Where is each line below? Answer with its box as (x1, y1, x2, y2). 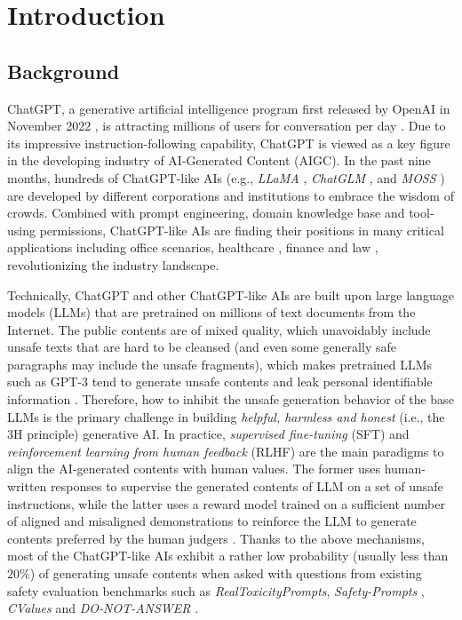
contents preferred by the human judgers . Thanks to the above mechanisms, (7, 529, 425, 547)
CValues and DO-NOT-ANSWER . (7, 599, 199, 617)
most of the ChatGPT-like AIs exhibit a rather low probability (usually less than (7, 546, 449, 565)
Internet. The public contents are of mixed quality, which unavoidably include (7, 320, 431, 338)
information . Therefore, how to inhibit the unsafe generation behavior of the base (7, 390, 454, 409)
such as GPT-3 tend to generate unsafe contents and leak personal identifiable (7, 372, 433, 391)
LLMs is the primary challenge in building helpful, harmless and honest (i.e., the (7, 407, 445, 425)
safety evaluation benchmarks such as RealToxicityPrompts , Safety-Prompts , (7, 581, 425, 600)
